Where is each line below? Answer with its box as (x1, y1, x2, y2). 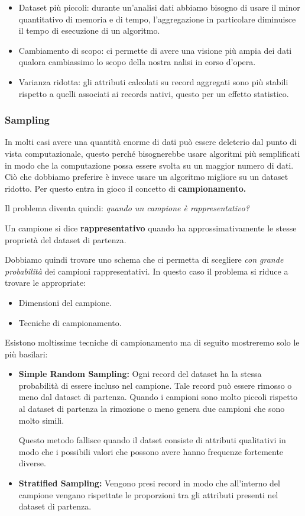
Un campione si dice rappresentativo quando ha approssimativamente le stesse (5, 221, 297, 234)
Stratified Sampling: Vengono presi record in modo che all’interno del (18, 477, 280, 489)
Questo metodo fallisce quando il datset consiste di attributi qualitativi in (18, 434, 286, 446)
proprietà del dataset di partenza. (5, 233, 126, 246)
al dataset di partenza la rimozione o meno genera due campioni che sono (18, 402, 285, 415)
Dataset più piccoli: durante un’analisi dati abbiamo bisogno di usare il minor (18, 1, 300, 13)
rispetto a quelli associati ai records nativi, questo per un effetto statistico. (18, 87, 289, 99)
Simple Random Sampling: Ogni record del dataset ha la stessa (18, 367, 262, 380)
